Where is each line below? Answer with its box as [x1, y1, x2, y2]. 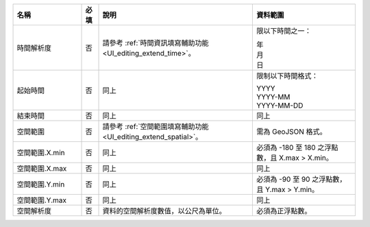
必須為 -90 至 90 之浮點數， [256, 175, 347, 184]
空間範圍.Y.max [16, 195, 67, 205]
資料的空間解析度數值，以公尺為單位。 [102, 206, 226, 215]
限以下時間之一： [256, 26, 312, 36]
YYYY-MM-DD [256, 101, 304, 110]
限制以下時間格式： [256, 71, 319, 80]
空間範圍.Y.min [16, 180, 65, 189]
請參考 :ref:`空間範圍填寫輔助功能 [102, 122, 209, 131]
